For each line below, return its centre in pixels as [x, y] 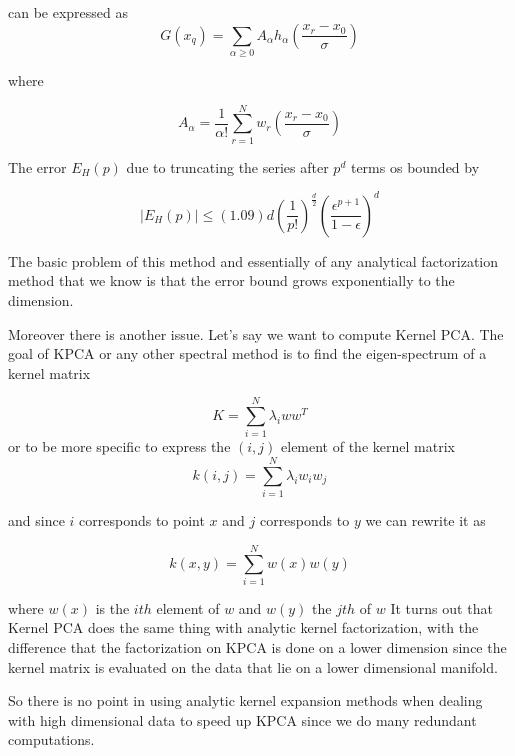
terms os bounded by [415, 166]
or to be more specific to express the [119, 446]
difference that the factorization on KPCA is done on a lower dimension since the [257, 647]
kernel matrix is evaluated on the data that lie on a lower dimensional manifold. [253, 666]
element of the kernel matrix [368, 446]
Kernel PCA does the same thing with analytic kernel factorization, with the [243, 627]
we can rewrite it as [425, 520]
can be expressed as [68, 12]
